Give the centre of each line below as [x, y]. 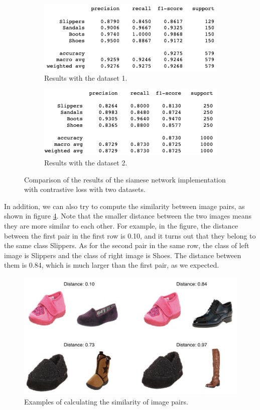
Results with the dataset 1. [86, 77]
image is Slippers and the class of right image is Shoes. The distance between [123, 255]
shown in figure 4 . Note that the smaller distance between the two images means [128, 216]
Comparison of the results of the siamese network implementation [125, 179]
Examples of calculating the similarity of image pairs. [106, 401]
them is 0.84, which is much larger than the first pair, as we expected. [112, 265]
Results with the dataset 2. [86, 163]
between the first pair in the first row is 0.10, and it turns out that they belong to [130, 235]
